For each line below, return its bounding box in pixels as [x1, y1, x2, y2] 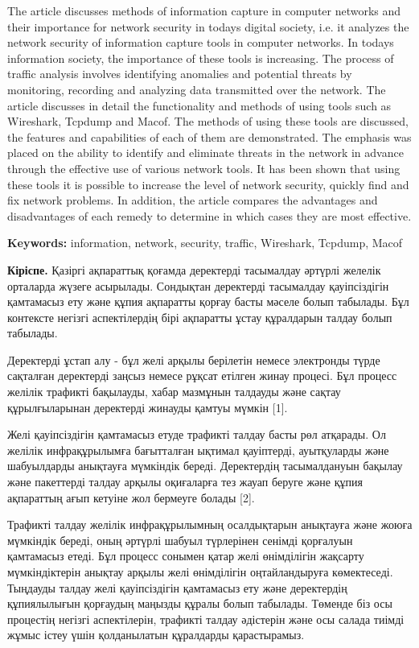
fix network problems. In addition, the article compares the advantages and [7, 192, 378, 208]
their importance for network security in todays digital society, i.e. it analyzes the [7, 18, 409, 35]
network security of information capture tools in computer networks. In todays [7, 34, 394, 51]
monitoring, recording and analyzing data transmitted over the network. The [7, 80, 386, 97]
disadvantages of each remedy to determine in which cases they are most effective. [7, 207, 412, 224]
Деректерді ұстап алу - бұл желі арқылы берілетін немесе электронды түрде [7, 351, 380, 368]
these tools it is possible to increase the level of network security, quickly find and [7, 175, 409, 192]
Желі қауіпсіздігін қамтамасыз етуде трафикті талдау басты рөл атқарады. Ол [7, 426, 386, 443]
